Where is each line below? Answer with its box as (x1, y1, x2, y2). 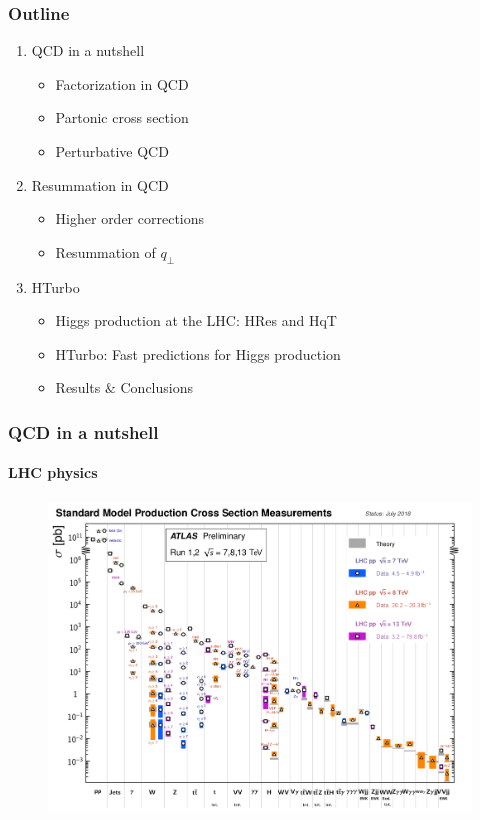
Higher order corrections (55, 208, 205, 229)
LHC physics (8, 462, 98, 483)
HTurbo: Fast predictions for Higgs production (55, 343, 341, 364)
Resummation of (55, 241, 156, 262)
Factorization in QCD (55, 73, 189, 94)
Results (55, 377, 101, 398)
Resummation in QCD (31, 174, 169, 195)
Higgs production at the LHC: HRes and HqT (55, 310, 337, 331)
